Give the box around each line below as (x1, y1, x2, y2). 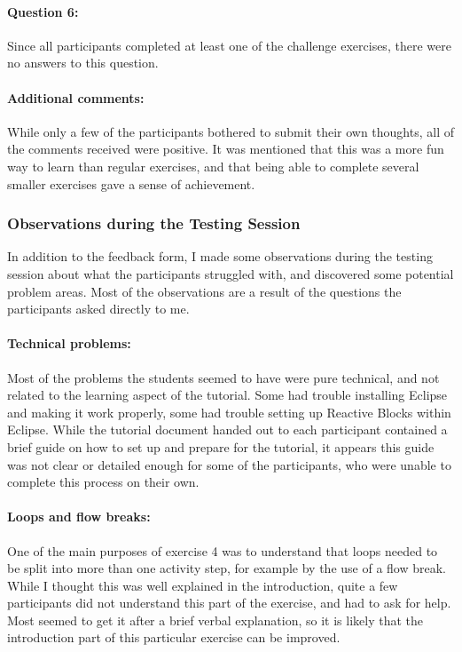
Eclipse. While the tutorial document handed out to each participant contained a (7, 420, 448, 439)
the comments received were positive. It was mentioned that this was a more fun (7, 139, 444, 158)
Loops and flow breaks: (7, 507, 151, 526)
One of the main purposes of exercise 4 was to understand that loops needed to (7, 541, 438, 560)
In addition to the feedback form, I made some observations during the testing (7, 247, 433, 266)
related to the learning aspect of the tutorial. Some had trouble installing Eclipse (7, 386, 448, 404)
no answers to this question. (7, 53, 159, 72)
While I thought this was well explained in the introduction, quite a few (7, 576, 398, 594)
